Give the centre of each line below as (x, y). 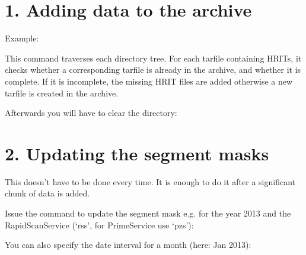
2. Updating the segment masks (137, 153)
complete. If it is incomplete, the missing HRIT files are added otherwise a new (149, 81)
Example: (22, 38)
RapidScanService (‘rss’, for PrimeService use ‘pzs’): (99, 225)
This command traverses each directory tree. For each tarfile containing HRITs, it (153, 58)
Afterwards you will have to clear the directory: (91, 113)
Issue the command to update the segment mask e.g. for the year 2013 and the (148, 213)
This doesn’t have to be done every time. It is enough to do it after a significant (150, 181)
